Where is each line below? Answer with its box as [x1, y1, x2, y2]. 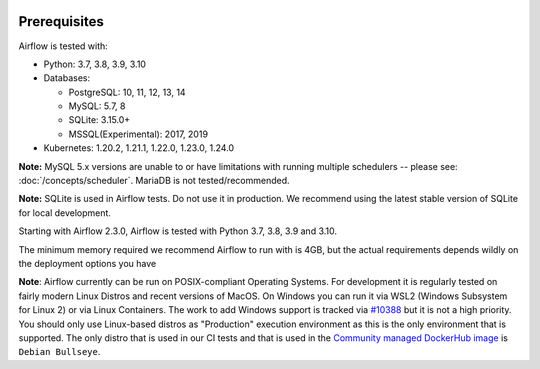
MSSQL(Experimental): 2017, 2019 [68, 128, 209, 140]
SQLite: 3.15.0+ [68, 114, 131, 126]
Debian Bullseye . [18, 346, 101, 358]
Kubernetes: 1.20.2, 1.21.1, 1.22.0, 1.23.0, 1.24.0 [43, 142, 235, 154]
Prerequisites [18, 13, 104, 30]
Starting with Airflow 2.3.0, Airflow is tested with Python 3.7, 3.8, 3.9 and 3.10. [18, 225, 338, 237]
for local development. [18, 206, 112, 219]
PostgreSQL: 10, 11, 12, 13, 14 [68, 86, 186, 98]
